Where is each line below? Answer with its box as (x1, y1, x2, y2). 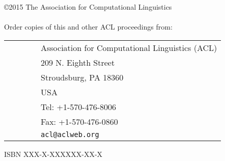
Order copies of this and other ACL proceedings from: (4, 21, 173, 32)
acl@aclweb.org (41, 130, 99, 139)
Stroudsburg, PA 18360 (41, 71, 124, 83)
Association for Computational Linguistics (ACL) (41, 41, 217, 53)
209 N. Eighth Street (41, 56, 115, 68)
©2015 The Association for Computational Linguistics (4, 2, 172, 12)
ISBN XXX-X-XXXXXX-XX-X (4, 148, 103, 159)
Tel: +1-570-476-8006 (41, 100, 116, 113)
